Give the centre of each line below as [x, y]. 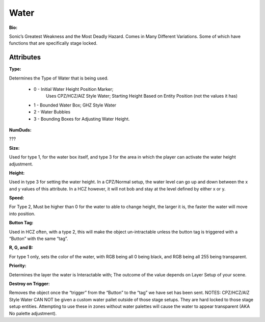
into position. [22, 214]
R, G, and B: [21, 247]
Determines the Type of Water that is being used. [59, 78]
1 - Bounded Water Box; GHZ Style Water [75, 105]
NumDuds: [20, 130]
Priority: [18, 266]
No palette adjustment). [33, 313]
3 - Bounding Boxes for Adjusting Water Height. [82, 119]
